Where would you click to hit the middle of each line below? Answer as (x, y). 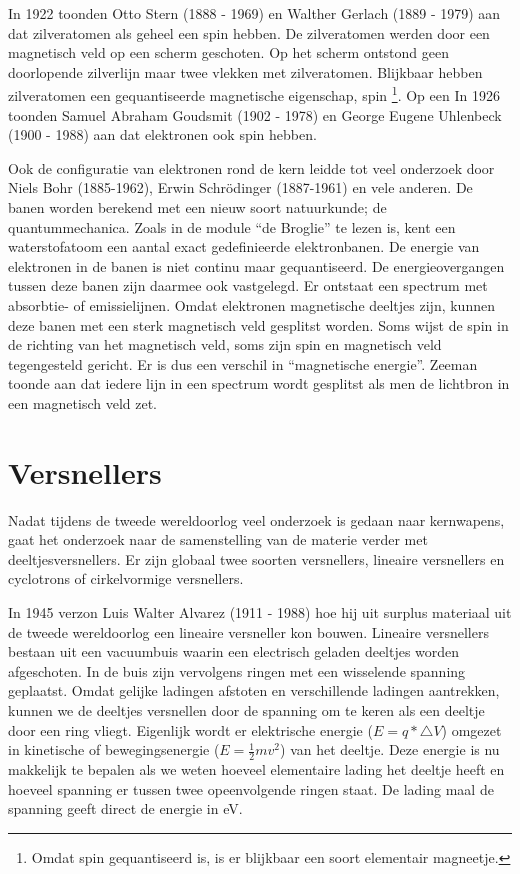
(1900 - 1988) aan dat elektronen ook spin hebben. (162, 134)
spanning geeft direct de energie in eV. (125, 808)
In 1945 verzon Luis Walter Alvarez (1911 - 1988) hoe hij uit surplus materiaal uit (260, 612)
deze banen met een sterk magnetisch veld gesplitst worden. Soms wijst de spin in (258, 324)
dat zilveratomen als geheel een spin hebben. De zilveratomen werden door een (249, 32)
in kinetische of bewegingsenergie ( (114, 749)
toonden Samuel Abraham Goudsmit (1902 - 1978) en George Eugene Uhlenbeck (255, 114)
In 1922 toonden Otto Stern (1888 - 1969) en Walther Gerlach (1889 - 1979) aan (254, 13)
